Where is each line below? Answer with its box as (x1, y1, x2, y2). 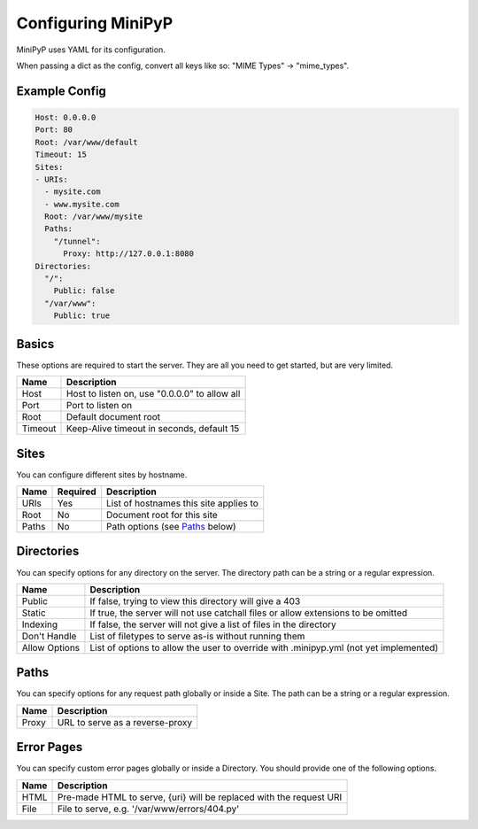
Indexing (21, 618, 58, 631)
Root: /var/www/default (35, 137, 139, 147)
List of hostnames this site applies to (106, 497, 258, 509)
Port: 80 (35, 125, 73, 135)
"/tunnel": (53, 236, 101, 246)
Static (21, 607, 46, 619)
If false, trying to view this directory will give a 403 (89, 594, 301, 607)
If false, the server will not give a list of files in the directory (89, 618, 336, 631)
